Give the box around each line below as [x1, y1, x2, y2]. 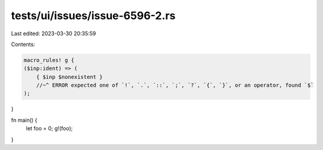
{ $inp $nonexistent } [36, 74, 103, 80]
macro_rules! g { [23, 57, 75, 63]
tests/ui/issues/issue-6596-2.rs [11, 9, 176, 22]
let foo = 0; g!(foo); [26, 125, 73, 132]
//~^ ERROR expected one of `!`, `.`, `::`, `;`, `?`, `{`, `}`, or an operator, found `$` [36, 82, 314, 89]
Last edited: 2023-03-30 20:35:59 [11, 30, 96, 37]
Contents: [11, 41, 35, 48]
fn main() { [11, 117, 38, 124]
